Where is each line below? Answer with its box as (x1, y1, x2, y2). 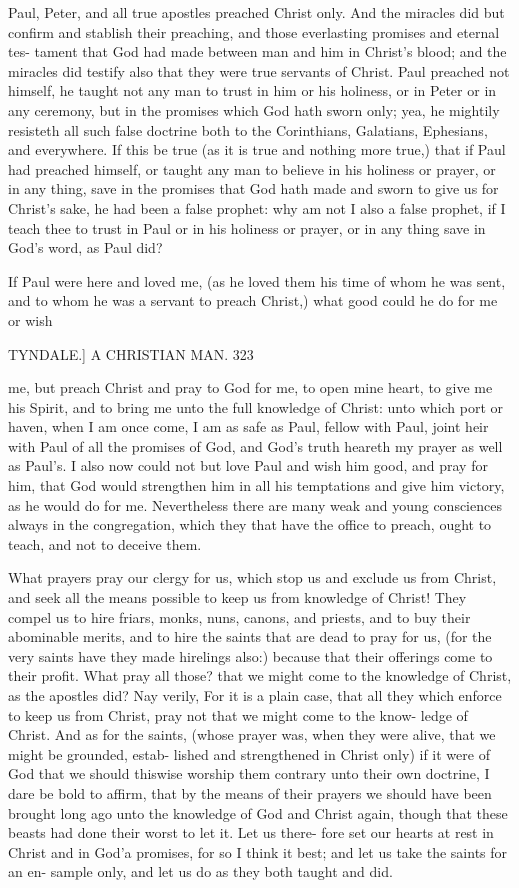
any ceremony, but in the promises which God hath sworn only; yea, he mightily (8, 99, 500, 120)
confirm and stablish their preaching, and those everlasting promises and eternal (8, 21, 500, 42)
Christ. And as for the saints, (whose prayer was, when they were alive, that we (8, 724, 496, 745)
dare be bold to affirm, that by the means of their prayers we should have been (8, 782, 492, 803)
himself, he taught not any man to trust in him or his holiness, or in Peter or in (8, 80, 497, 101)
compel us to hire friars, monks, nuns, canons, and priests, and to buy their (8, 606, 471, 627)
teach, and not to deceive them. (8, 533, 202, 554)
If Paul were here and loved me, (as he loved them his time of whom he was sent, (8, 270, 506, 291)
